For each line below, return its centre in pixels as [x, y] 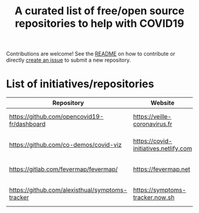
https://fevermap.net [162, 169]
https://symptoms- [160, 190]
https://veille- [152, 117]
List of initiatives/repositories [80, 84]
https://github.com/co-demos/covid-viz [65, 145]
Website [163, 103]
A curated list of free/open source [99, 11]
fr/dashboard [27, 124]
